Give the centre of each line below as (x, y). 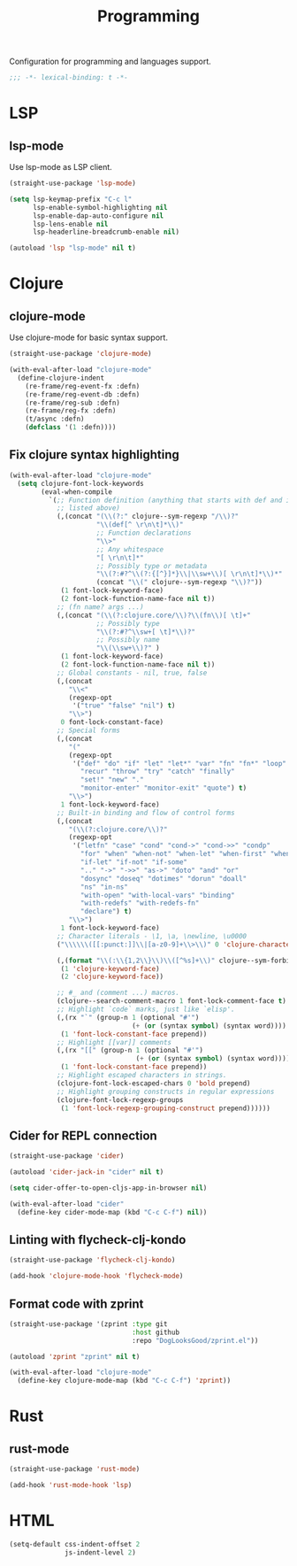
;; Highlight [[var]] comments (114, 1042)
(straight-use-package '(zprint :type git (88, 1324)
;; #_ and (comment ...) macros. (118, 993)
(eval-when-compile (77, 492)
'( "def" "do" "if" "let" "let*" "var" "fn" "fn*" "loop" (179, 763)
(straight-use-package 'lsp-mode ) (73, 183)
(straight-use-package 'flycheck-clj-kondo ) (92, 1260)
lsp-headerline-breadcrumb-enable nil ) (106, 232)
